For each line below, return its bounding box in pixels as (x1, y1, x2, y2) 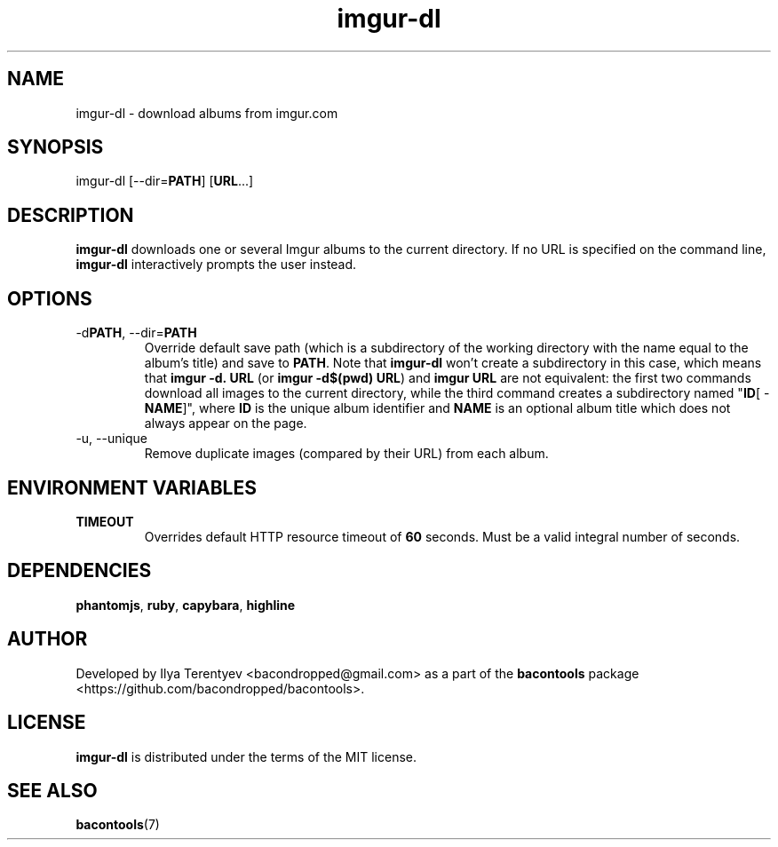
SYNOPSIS (7, 136, 104, 159)
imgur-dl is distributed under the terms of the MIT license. (75, 748, 417, 764)
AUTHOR (7, 628, 88, 651)
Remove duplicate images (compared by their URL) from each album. (144, 446, 549, 462)
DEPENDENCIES (7, 559, 152, 582)
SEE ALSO (7, 779, 98, 802)
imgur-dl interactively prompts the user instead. (75, 257, 357, 273)
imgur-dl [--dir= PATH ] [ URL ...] (75, 173, 254, 189)
